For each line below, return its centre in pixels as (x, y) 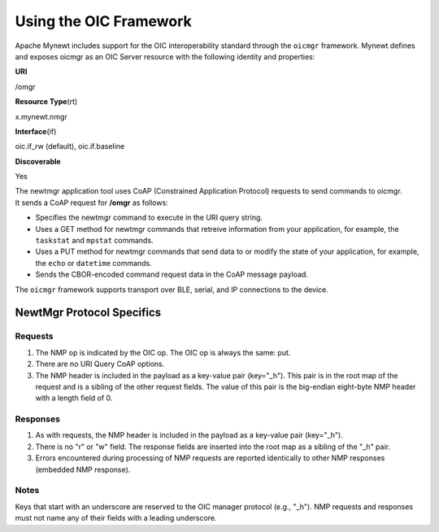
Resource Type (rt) (46, 102)
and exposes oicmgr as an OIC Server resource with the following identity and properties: (165, 56)
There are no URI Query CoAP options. (100, 364)
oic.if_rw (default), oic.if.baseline (70, 146)
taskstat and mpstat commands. (94, 241)
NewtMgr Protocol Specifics (88, 313)
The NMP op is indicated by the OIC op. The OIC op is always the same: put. (163, 352)
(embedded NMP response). (83, 469)
